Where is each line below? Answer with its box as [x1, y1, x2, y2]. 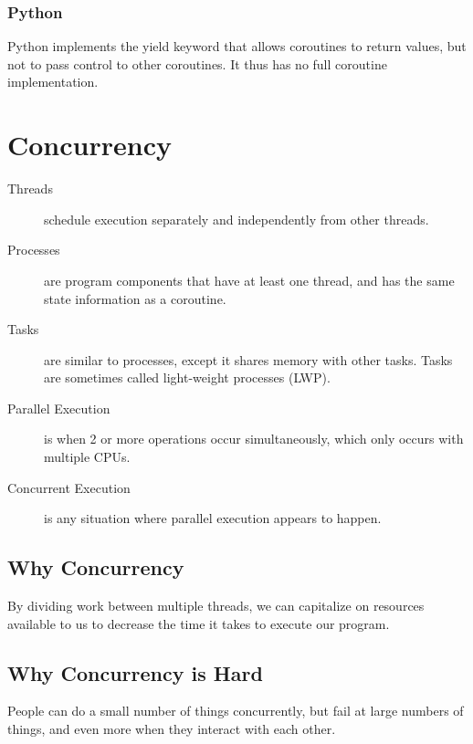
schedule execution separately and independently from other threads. [44, 209, 429, 228]
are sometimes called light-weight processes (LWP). [44, 368, 331, 387]
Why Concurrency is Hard [7, 658, 263, 686]
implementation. [7, 72, 99, 91]
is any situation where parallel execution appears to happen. [44, 508, 382, 528]
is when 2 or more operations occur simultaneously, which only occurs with [44, 429, 464, 448]
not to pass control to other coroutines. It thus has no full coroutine [7, 54, 387, 73]
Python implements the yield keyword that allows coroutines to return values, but [7, 37, 467, 56]
